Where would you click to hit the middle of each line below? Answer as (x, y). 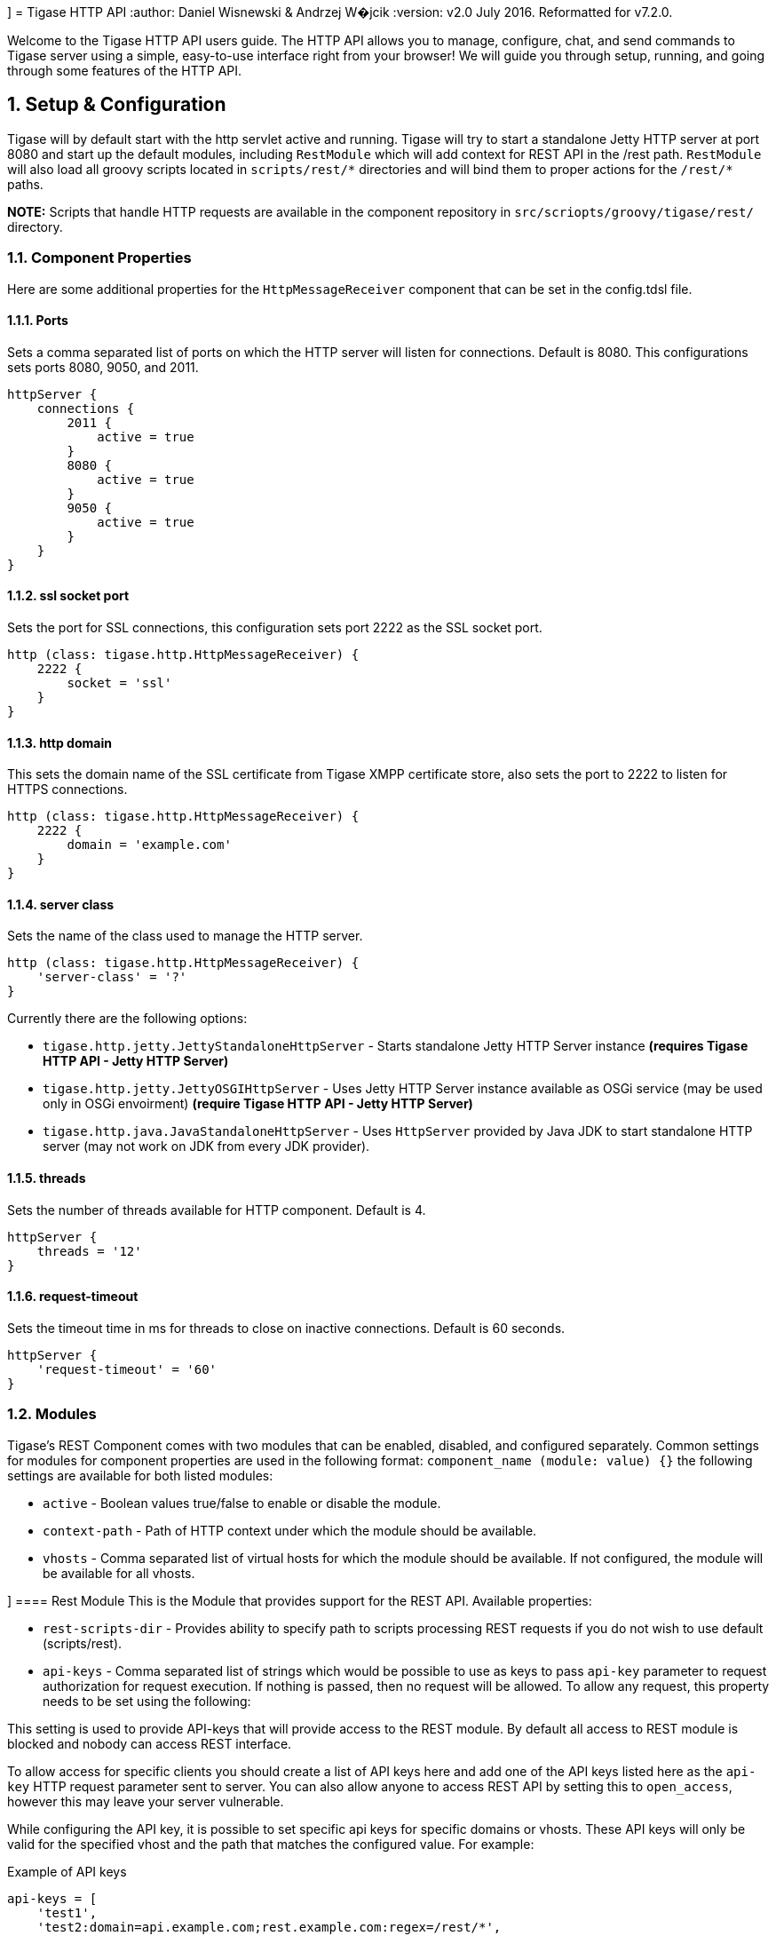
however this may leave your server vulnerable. (146, 1801)
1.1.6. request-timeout (73, 1297)
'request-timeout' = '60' (127, 1369)
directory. (35, 226)
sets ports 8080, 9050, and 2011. (103, 367)
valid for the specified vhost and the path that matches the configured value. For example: (271, 1844)
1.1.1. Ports (38, 321)
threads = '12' (89, 1251)
